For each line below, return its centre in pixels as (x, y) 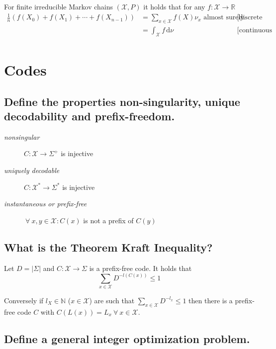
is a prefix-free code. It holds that (140, 268)
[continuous (254, 30)
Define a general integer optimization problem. (127, 338)
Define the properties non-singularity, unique (122, 101)
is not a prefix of (108, 220)
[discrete (250, 18)
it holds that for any (174, 6)
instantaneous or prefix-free (46, 204)
